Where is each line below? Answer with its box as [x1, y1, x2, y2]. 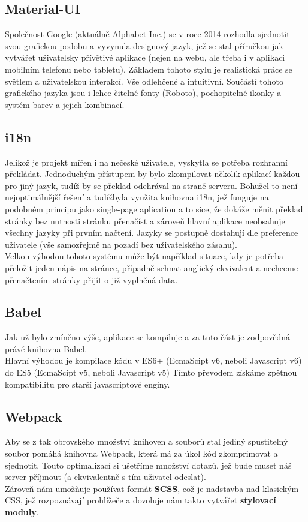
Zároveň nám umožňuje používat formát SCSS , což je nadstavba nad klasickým [5, 482, 299, 494]
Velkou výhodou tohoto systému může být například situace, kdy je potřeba [5, 250, 284, 262]
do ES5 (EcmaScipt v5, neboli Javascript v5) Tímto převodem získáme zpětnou [5, 366, 297, 379]
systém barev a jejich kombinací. [5, 98, 125, 110]
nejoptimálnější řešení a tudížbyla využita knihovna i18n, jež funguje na [5, 191, 269, 203]
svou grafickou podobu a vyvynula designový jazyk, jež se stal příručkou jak [5, 39, 283, 52]
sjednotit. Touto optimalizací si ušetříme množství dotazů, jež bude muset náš [5, 458, 292, 471]
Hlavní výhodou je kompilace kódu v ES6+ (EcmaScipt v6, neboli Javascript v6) [5, 354, 302, 367]
